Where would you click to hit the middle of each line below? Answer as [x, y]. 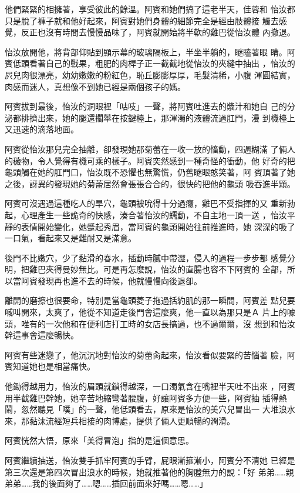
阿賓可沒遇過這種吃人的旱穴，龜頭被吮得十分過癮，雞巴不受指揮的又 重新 [146, 203]
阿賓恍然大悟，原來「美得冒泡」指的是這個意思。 [99, 440]
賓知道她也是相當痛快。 [50, 366]
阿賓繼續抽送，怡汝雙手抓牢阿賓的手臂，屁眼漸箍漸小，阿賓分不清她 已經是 [150, 460]
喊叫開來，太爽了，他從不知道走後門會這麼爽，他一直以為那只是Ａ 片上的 [146, 312]
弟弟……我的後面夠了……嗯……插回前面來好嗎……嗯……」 [106, 483]
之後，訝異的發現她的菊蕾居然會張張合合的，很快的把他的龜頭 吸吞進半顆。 [150, 183]
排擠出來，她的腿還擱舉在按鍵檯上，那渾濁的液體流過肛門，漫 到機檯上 [158, 117]
